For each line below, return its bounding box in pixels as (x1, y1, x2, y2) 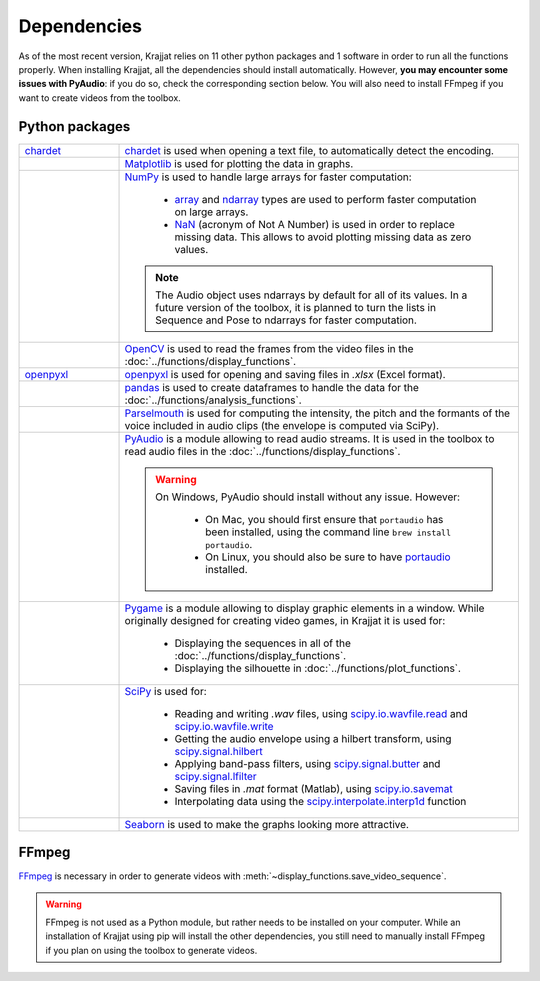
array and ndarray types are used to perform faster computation (174, 192, 477, 206)
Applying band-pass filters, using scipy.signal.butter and (174, 756, 441, 770)
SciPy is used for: (124, 684, 207, 698)
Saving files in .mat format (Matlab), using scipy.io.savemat (174, 781, 454, 795)
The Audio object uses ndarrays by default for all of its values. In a (155, 288, 468, 302)
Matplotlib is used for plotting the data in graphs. (124, 156, 354, 170)
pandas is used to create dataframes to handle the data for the (124, 380, 420, 394)
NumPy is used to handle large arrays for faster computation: (124, 170, 412, 184)
